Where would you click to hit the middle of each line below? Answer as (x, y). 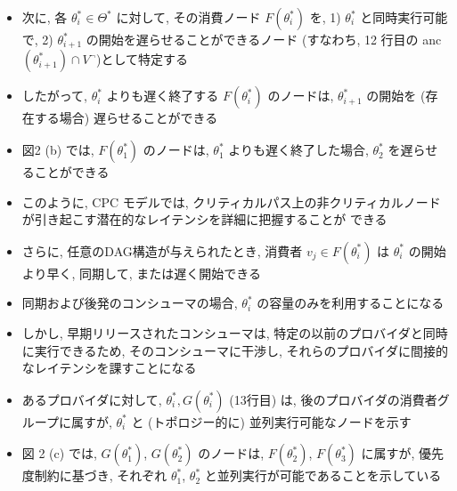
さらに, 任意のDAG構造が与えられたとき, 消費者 (162, 250)
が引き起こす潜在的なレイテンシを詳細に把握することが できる (204, 219)
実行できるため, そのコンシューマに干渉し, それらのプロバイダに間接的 (241, 350)
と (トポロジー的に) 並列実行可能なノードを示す (271, 421)
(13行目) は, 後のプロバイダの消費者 (333, 399)
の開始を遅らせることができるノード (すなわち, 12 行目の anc (264, 39)
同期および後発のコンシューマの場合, (130, 303)
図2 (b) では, (58, 150)
